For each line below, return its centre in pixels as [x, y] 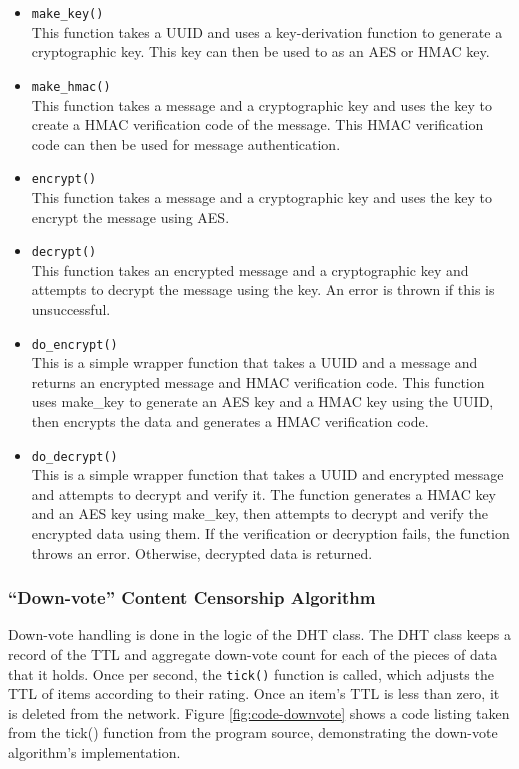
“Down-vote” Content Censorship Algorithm [192, 597]
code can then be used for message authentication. [186, 143]
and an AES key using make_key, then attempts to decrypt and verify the [260, 513]
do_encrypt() [74, 344]
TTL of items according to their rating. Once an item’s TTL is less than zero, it [254, 693]
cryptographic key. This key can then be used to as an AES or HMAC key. [260, 51]
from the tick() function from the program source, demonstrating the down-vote [253, 732]
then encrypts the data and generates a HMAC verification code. [230, 421]
